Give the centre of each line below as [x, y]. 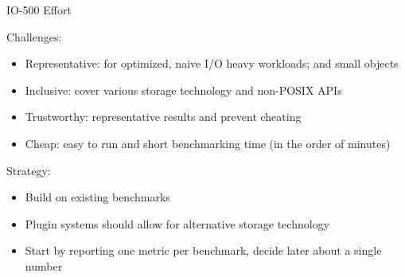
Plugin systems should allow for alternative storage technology [177, 223]
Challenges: [34, 36]
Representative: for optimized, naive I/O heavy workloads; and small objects [212, 63]
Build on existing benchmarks [97, 197]
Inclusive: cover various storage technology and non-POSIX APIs [183, 90]
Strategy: [29, 170]
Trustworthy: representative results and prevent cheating [163, 117]
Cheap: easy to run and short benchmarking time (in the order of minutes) [208, 143]
